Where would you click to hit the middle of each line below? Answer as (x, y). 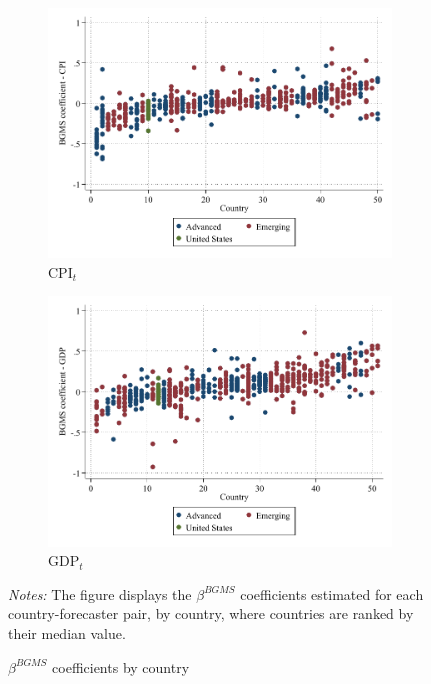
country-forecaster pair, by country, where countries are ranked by (211, 613)
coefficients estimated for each (332, 593)
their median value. (67, 632)
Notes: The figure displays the (100, 593)
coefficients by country (121, 666)
